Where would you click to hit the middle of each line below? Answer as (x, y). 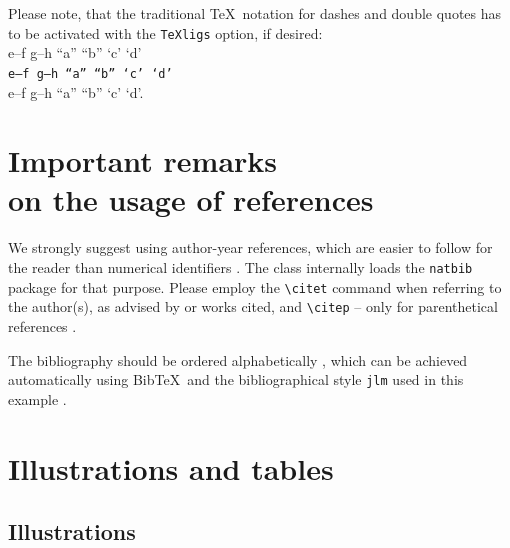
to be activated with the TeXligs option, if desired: (165, 32)
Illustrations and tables (171, 467)
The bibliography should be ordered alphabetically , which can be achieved (238, 359)
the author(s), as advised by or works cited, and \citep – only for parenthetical (253, 306)
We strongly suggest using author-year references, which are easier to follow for (250, 247)
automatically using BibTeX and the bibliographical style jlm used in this (236, 379)
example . (37, 398)
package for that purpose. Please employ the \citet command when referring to (255, 286)
